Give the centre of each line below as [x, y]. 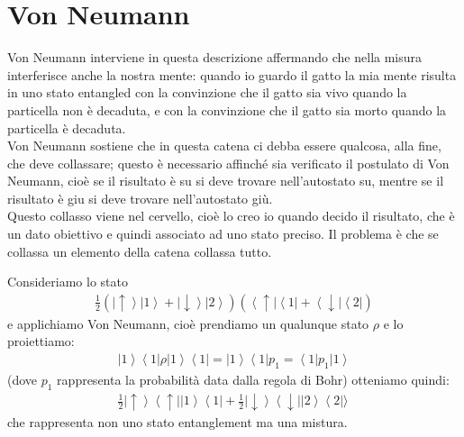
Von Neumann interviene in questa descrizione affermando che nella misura [215, 57]
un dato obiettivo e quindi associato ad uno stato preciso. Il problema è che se [223, 234]
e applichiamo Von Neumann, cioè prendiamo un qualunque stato [188, 323]
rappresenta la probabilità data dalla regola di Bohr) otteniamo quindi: [253, 379]
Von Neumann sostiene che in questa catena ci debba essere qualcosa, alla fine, [224, 146]
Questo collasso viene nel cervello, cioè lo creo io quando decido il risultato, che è [231, 216]
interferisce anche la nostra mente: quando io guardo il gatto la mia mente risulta [232, 74]
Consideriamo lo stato [68, 282]
